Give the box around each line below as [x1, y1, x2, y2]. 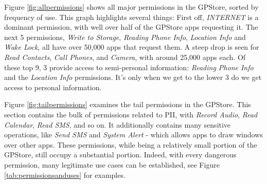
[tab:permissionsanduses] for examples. [4, 169, 126, 180]
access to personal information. [4, 81, 102, 92]
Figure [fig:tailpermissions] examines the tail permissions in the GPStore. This [4, 99, 251, 110]
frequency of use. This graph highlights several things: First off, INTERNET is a [4, 11, 259, 22]
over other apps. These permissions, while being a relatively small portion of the [4, 139, 257, 150]
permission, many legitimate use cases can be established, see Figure [4, 159, 220, 170]
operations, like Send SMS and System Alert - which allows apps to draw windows [4, 129, 263, 140]
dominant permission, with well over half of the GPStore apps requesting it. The [4, 22, 258, 32]
